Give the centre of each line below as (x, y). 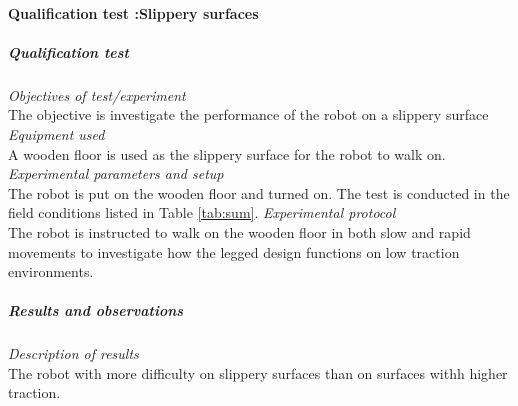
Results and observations (96, 310)
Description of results (73, 353)
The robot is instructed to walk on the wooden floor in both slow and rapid (239, 231)
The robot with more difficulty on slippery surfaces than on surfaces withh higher (258, 372)
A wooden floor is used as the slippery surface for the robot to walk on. (227, 153)
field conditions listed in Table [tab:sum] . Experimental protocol (202, 212)
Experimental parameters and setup (116, 173)
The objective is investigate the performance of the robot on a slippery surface (248, 114)
